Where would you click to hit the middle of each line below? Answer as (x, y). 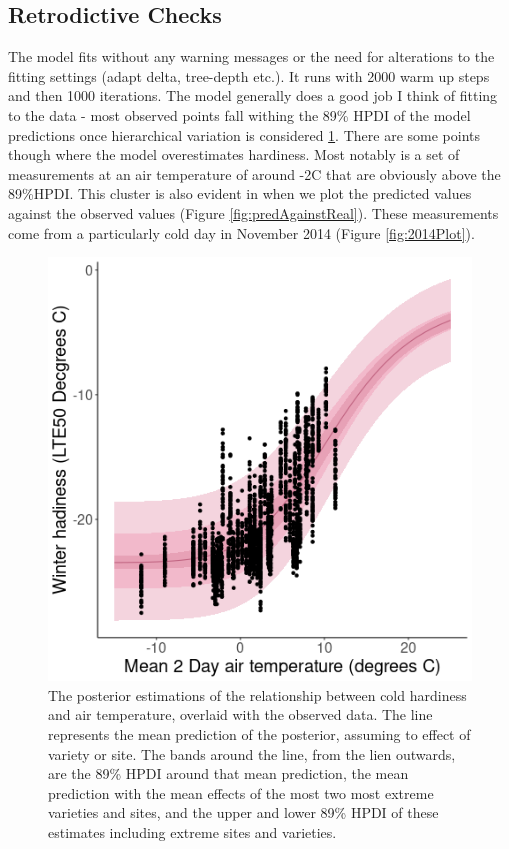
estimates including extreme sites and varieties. (192, 831)
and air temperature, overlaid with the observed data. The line (240, 714)
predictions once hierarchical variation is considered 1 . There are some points (244, 134)
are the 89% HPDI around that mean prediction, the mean (228, 773)
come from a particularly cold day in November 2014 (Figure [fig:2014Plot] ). (241, 232)
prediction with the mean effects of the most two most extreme (241, 792)
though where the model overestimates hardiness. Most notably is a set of (234, 154)
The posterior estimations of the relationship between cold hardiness (257, 694)
